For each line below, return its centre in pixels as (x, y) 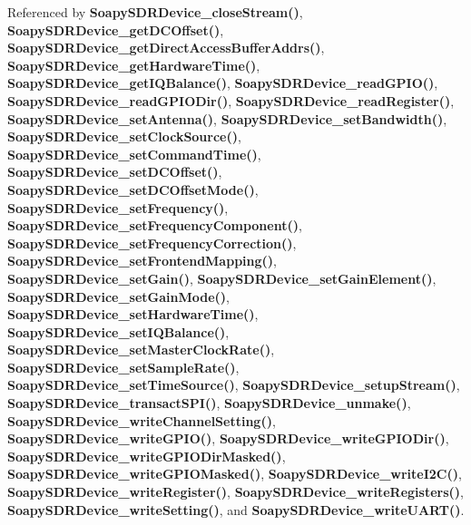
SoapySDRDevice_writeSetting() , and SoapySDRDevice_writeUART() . (236, 509)
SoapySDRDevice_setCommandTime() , (134, 154)
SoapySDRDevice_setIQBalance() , (118, 331)
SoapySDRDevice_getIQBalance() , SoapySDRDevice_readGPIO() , (223, 83)
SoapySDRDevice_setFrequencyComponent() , (155, 225)
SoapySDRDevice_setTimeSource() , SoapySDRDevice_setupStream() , (234, 385)
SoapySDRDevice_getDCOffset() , (116, 29)
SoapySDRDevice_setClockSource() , (124, 136)
